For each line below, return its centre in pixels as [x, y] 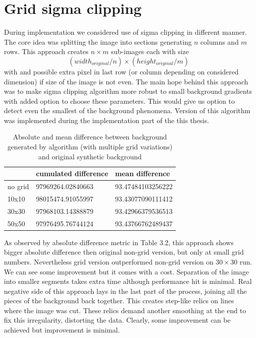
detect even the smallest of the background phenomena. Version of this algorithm [127, 110]
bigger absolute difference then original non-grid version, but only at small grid [124, 252]
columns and [219, 41]
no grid [18, 186]
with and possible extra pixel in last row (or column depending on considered [121, 71]
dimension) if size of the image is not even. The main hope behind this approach [126, 81]
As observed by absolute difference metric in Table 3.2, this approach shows [119, 242]
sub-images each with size [150, 51]
